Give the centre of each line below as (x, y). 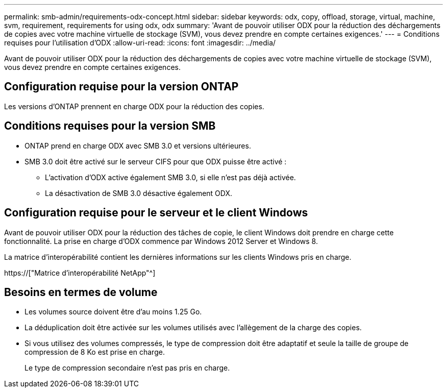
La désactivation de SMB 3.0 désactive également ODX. (139, 193)
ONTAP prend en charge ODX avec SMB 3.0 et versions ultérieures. (138, 145)
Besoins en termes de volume (81, 292)
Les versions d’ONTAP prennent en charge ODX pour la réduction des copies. (134, 106)
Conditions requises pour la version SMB (110, 126)
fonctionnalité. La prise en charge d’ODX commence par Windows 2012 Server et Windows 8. (161, 241)
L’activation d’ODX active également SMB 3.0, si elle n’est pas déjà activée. (170, 177)
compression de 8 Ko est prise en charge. (95, 352)
